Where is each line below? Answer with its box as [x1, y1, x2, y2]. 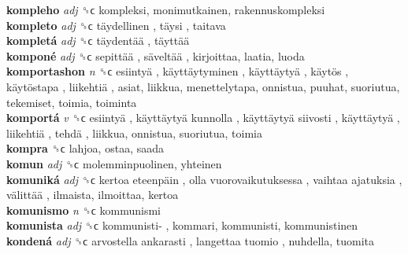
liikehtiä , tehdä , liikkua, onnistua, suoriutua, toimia [6, 124, 262, 141]
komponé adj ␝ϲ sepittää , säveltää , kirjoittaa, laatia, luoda [6, 47, 305, 64]
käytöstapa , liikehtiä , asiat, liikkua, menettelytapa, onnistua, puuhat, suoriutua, [6, 78, 400, 94]
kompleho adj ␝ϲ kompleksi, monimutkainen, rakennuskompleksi [6, 2, 325, 17]
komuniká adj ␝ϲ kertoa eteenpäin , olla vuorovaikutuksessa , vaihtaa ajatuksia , [6, 171, 402, 187]
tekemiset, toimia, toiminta [6, 94, 137, 110]
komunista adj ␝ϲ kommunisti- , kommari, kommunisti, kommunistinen [6, 217, 358, 234]
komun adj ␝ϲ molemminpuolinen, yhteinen [6, 155, 222, 171]
